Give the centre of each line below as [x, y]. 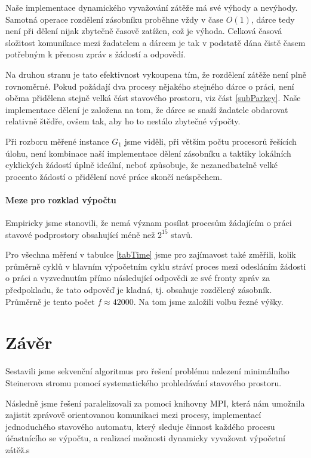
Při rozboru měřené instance [57, 141]
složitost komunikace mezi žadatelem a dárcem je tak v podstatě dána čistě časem [155, 42]
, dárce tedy [273, 19]
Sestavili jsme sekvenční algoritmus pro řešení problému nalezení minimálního [147, 371]
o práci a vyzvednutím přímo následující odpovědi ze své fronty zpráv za [138, 278]
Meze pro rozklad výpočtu [61, 199]
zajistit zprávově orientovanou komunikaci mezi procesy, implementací [133, 415]
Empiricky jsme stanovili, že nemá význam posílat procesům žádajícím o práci [149, 223]
